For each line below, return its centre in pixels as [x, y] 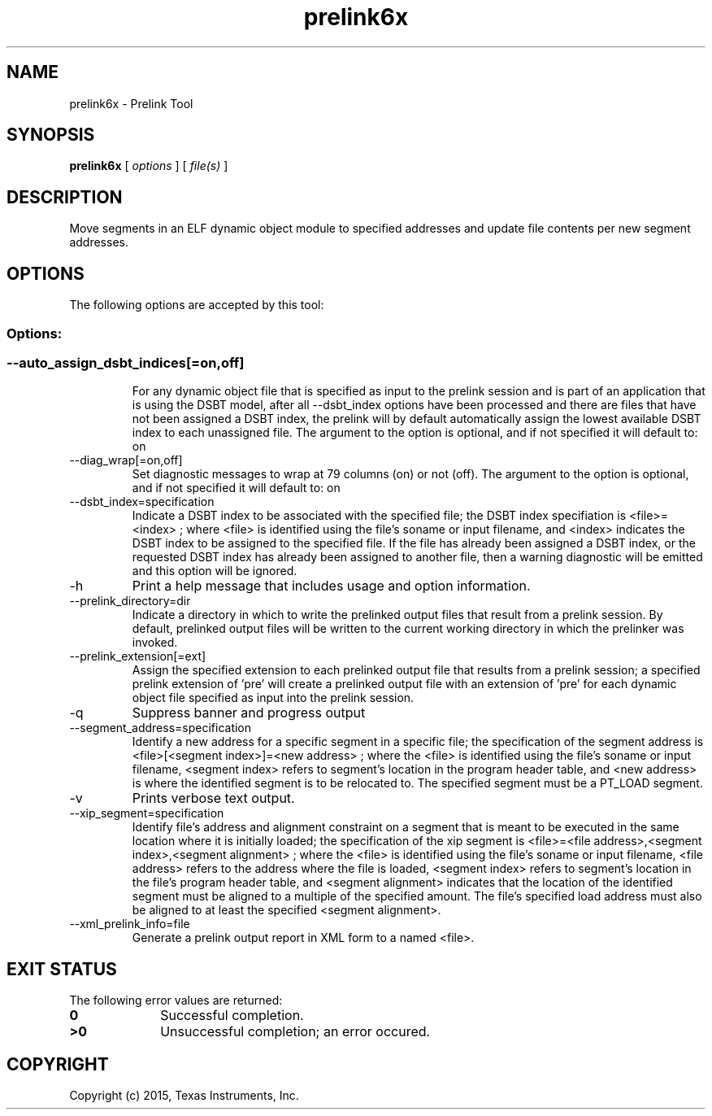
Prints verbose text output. [213, 798]
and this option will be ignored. [215, 571]
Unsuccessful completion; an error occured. [295, 1032]
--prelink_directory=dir [130, 601]
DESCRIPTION [65, 197]
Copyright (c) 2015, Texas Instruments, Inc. [184, 1095]
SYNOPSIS [51, 135]
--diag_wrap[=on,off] [126, 460]
